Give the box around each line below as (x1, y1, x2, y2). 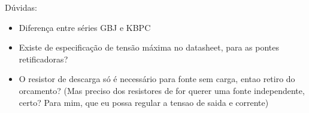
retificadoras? (19, 52, 68, 65)
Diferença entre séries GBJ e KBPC (19, 21, 151, 33)
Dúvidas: (5, 1, 37, 13)
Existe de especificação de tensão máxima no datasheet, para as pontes (19, 41, 280, 54)
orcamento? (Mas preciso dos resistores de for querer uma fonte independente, (19, 84, 305, 96)
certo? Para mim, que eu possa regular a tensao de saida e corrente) (19, 96, 269, 108)
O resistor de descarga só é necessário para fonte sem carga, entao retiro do (19, 73, 295, 85)
